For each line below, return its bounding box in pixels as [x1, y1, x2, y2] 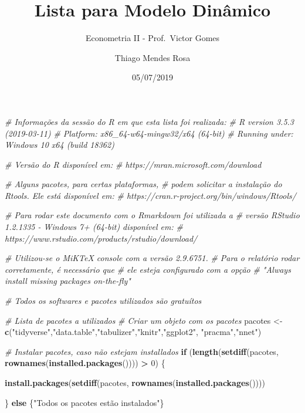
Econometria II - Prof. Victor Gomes [85, 32, 220, 44]
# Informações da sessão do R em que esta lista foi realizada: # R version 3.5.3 [5, 115, 294, 127]
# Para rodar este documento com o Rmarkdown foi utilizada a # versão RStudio [5, 209, 300, 221]
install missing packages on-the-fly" [5, 275, 131, 287]
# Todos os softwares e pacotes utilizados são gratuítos [5, 294, 202, 307]
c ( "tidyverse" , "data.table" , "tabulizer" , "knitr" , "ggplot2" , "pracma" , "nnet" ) [5, 326, 262, 338]
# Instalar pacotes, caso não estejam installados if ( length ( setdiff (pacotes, [5, 345, 279, 357]
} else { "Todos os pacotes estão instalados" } [5, 396, 164, 408]
